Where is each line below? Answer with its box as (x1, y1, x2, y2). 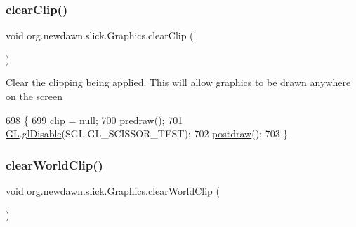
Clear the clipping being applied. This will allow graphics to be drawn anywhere (6, 75, 351, 90)
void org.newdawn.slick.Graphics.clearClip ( (6, 28, 194, 43)
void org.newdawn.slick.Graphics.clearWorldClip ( (6, 184, 220, 198)
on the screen (6, 89, 62, 103)
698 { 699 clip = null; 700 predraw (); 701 (6, 112, 183, 127)
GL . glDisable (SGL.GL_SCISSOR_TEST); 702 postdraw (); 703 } (6, 126, 289, 141)
